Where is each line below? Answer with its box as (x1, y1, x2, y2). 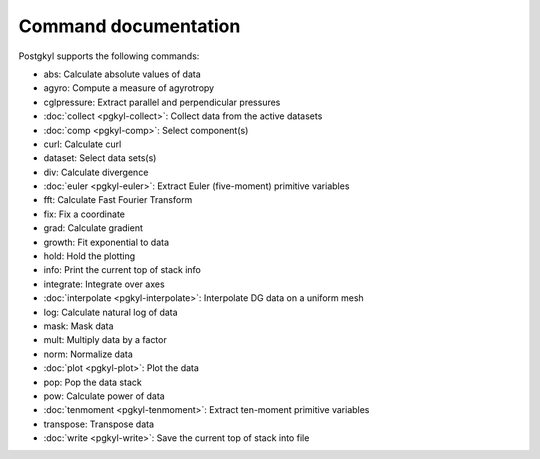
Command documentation (18, 15, 241, 37)
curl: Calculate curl (43, 138, 122, 150)
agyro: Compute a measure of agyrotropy (43, 82, 215, 94)
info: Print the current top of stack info (43, 264, 202, 276)
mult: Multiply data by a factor (43, 334, 167, 346)
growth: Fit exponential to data (43, 236, 170, 248)
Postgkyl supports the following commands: (18, 50, 200, 62)
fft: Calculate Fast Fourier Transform (43, 194, 193, 206)
